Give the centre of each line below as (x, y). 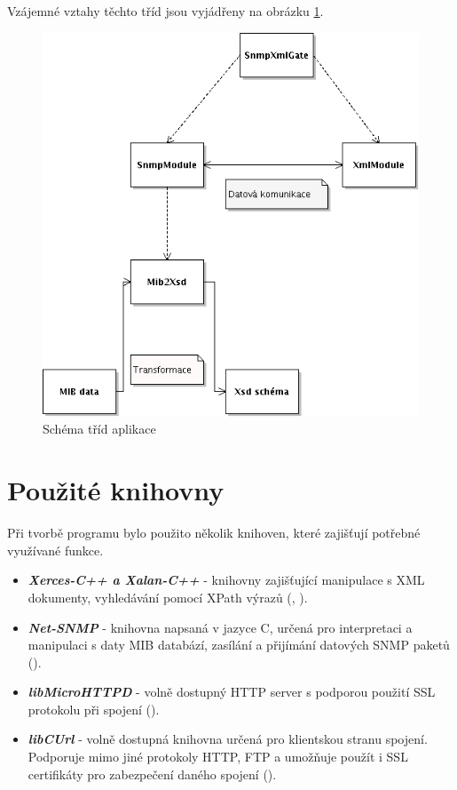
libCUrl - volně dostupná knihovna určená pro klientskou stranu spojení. (228, 739)
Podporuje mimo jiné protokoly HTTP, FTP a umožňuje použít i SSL (218, 757)
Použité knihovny (116, 490)
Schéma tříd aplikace (99, 429)
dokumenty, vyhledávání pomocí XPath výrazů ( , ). (168, 597)
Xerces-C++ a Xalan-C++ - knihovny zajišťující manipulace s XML (226, 580)
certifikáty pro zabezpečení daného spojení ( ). (152, 774)
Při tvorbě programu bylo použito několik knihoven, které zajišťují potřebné (214, 533)
